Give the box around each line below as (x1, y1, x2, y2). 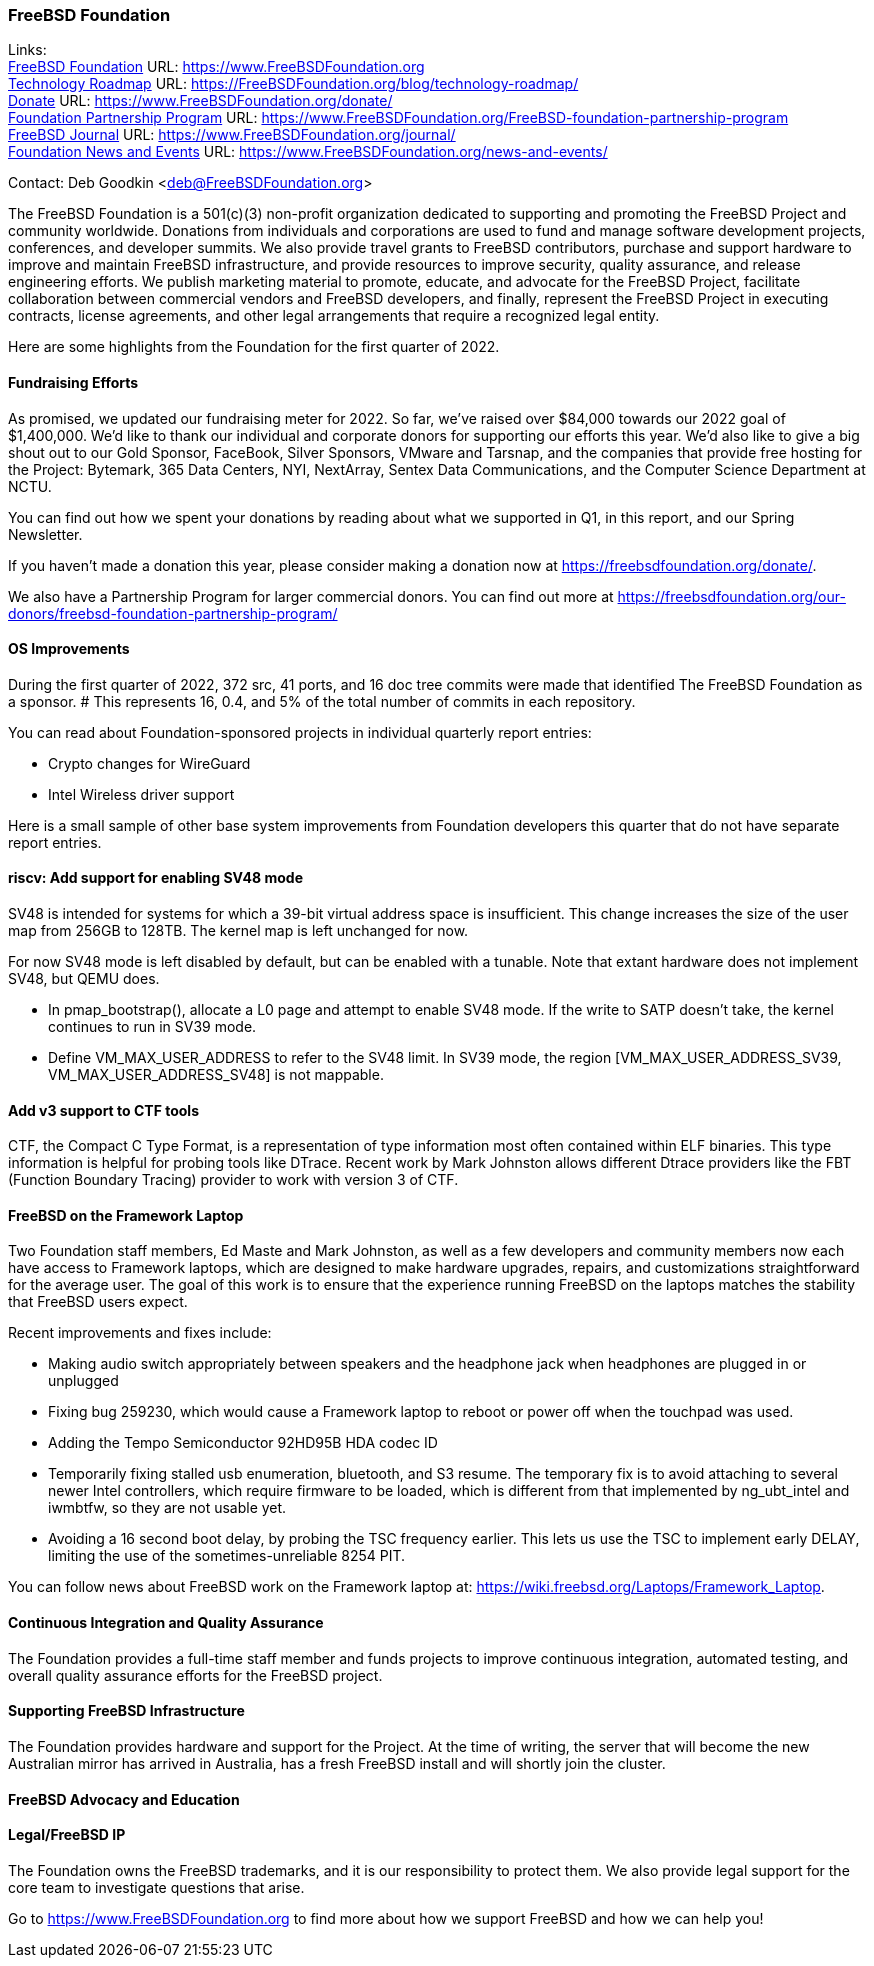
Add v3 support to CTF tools (8, 1101, 199, 1119)
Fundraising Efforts (8, 373, 139, 391)
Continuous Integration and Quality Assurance (8, 1614, 324, 1632)
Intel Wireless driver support (48, 785, 235, 803)
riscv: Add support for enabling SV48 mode (8, 869, 303, 887)
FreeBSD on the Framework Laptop (8, 1206, 244, 1224)
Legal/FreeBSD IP (8, 1826, 126, 1844)
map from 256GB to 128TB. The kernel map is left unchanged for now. (8, 922, 469, 940)
